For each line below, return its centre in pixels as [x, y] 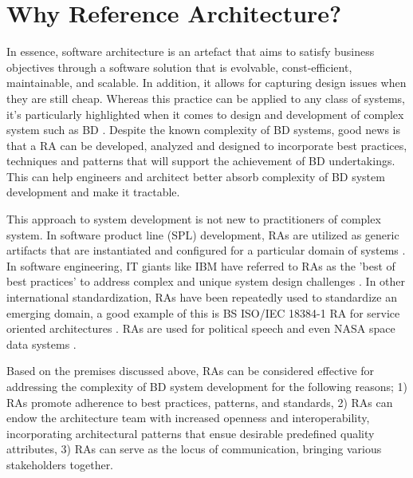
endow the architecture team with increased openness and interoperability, [188, 418]
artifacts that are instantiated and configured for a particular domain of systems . [206, 250]
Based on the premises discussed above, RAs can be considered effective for [191, 371]
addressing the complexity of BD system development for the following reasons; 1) [207, 386]
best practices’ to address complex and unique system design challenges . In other [206, 281]
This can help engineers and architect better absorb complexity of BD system [196, 176]
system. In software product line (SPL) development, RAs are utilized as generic [203, 234]
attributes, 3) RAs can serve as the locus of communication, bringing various [194, 449]
